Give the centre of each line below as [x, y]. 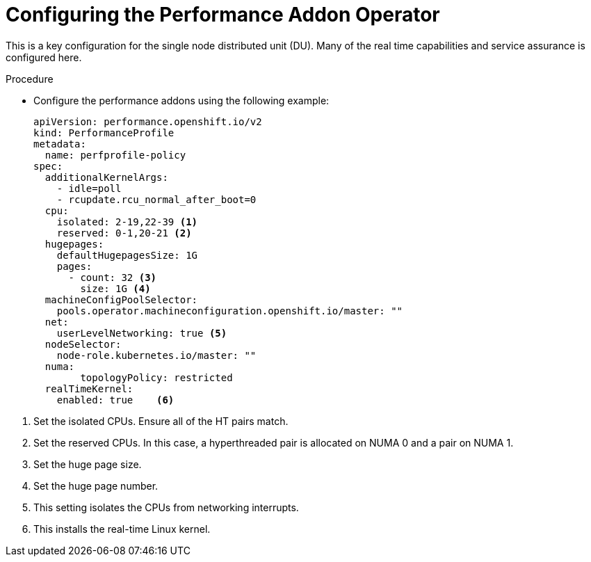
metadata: [60, 144]
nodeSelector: [83, 344]
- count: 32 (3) [113, 277]
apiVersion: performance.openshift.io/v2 [148, 121]
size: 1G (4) [115, 288]
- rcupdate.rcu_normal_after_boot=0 [156, 199]
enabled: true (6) [115, 400]
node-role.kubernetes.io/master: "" [156, 355]
